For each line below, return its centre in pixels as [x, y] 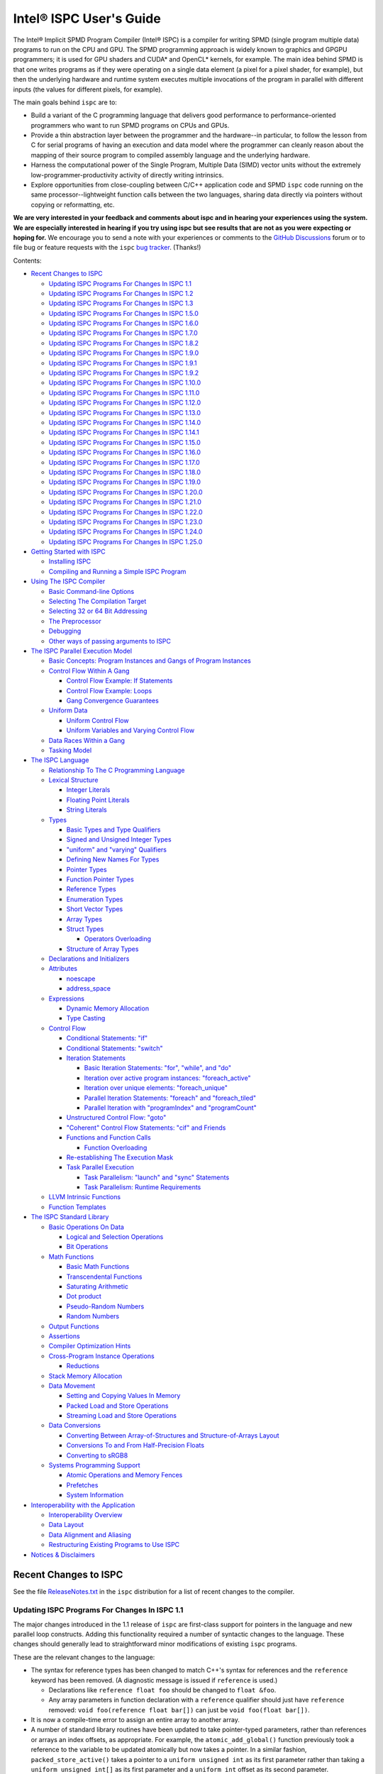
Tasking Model [70, 750]
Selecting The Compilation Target [98, 601]
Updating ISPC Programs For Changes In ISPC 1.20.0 [126, 492]
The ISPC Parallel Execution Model [82, 651]
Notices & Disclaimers [63, 1555]
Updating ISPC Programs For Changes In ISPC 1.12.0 [125, 403]
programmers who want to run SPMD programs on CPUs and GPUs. [130, 125]
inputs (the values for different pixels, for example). [88, 89]
